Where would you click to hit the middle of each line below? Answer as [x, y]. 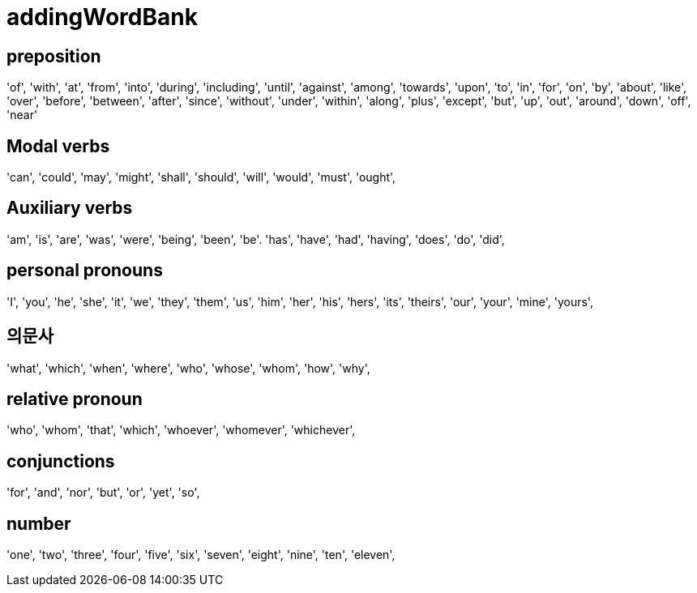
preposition [54, 56]
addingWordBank [102, 17]
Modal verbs [58, 146]
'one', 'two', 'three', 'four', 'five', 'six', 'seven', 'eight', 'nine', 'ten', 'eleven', [201, 555]
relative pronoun [75, 399]
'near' [22, 115]
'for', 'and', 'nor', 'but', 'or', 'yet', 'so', [103, 493]
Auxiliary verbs [70, 208]
